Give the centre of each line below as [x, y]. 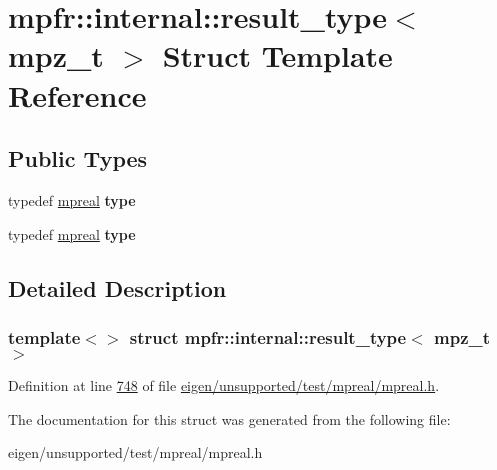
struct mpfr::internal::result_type [268, 336]
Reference [77, 94]
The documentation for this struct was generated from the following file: [229, 418]
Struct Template [277, 55]
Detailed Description [117, 287]
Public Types [78, 158]
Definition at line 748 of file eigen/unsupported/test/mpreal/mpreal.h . [224, 385]
